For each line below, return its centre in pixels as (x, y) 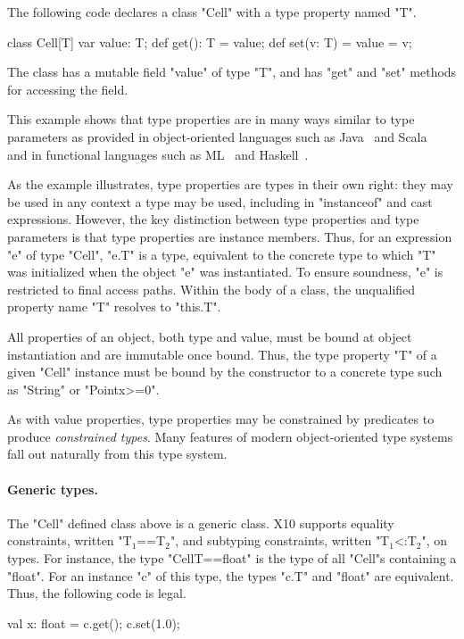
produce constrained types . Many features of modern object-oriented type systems (230, 436)
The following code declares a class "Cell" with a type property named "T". (212, 12)
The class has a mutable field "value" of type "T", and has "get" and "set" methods (232, 72)
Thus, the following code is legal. (97, 593)
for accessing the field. (68, 89)
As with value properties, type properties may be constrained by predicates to (221, 419)
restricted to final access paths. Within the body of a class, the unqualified (211, 289)
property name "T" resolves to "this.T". (114, 307)
